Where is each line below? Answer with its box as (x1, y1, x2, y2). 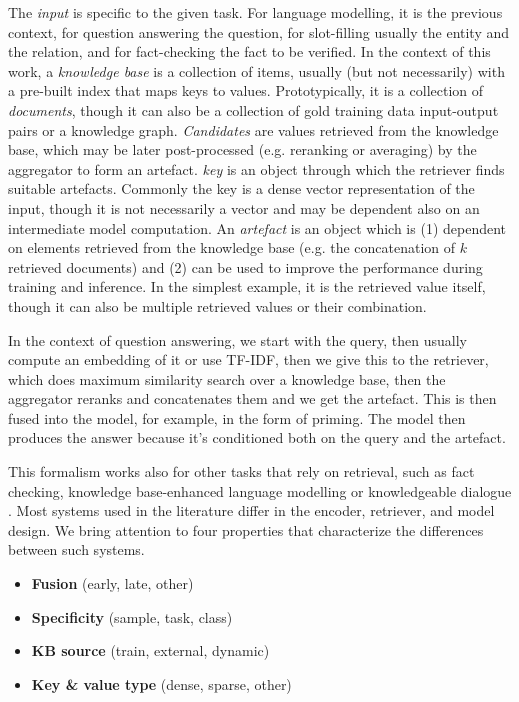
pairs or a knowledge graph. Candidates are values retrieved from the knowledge (8, 119, 499, 140)
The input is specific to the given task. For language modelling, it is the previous (8, 2, 503, 22)
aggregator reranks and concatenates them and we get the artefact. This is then (8, 388, 497, 409)
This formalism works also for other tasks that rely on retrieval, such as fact (8, 461, 475, 482)
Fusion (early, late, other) (31, 573, 194, 594)
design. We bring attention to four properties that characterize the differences (8, 519, 484, 540)
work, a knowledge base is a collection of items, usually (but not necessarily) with (8, 60, 505, 81)
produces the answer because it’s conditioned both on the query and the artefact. (8, 427, 506, 448)
